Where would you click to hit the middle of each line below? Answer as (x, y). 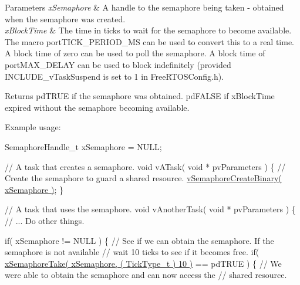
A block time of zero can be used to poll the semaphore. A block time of (135, 53)
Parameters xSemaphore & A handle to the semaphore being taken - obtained (144, 7)
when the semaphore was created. (65, 18)
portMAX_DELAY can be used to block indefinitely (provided (118, 64)
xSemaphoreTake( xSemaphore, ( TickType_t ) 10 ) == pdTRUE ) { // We (143, 263)
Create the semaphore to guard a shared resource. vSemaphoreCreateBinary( (143, 178)
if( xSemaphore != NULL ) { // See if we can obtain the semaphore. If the (139, 240)
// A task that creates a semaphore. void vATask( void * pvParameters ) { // (145, 166)
